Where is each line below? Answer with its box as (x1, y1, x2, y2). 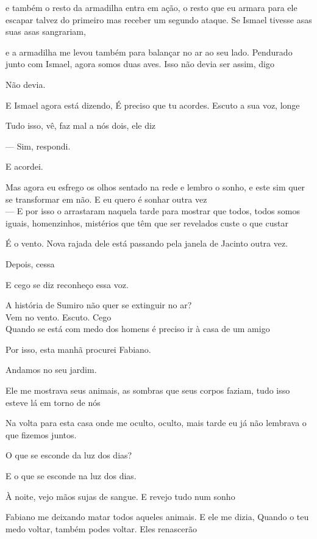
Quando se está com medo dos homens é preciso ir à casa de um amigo (5, 322, 270, 335)
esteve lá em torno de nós (5, 396, 101, 408)
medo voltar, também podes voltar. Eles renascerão (5, 522, 198, 535)
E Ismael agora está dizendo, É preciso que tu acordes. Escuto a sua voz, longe (5, 98, 300, 111)
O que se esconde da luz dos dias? (5, 449, 132, 461)
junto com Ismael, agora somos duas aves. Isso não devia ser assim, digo (5, 57, 274, 70)
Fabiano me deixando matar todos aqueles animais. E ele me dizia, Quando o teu (5, 510, 309, 523)
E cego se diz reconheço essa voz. (5, 278, 129, 291)
